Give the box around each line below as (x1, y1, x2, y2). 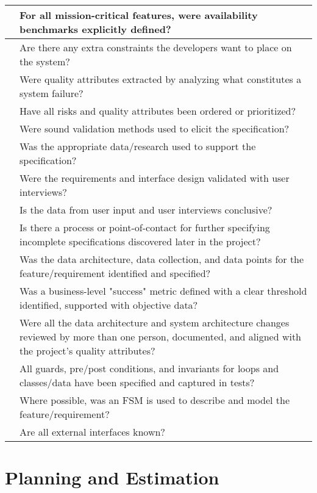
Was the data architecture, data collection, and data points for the (20, 252, 304, 266)
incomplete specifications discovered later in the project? (20, 234, 261, 248)
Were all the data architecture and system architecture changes (20, 315, 290, 329)
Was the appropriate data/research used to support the (20, 139, 256, 153)
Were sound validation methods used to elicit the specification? (20, 121, 290, 135)
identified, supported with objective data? (20, 298, 198, 312)
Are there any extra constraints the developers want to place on (20, 40, 292, 54)
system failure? (20, 86, 84, 100)
